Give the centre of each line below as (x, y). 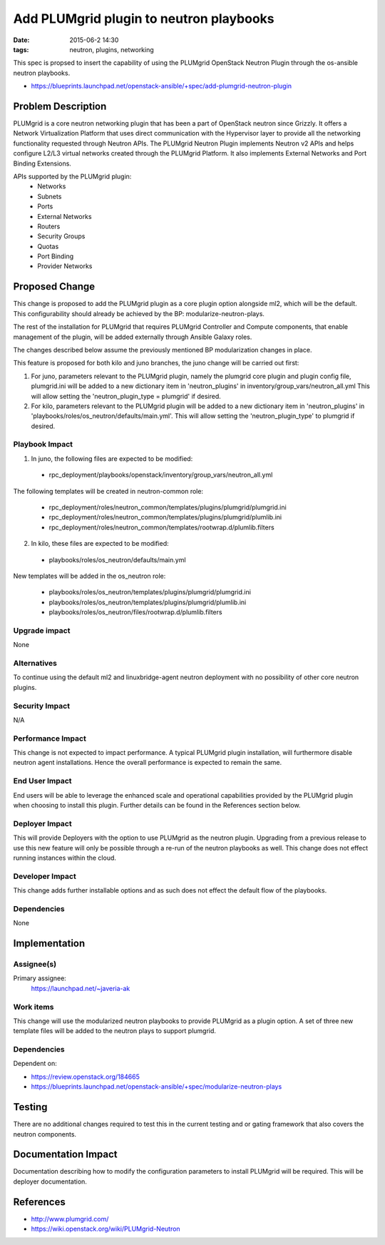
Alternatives (35, 664)
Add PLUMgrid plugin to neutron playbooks (144, 19)
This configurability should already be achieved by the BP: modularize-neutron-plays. (139, 313)
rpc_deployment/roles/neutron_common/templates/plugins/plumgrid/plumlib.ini (165, 517)
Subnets (50, 196)
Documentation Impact (65, 1155)
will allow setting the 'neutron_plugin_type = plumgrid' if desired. (126, 396)
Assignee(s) (35, 964)
